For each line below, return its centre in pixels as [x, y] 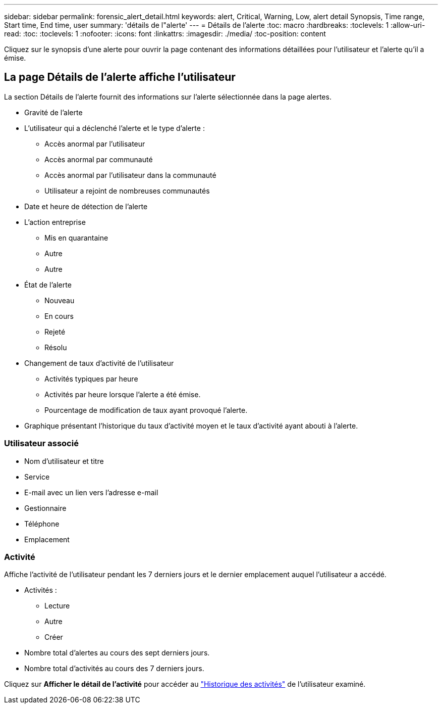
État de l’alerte [48, 285]
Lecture [57, 606]
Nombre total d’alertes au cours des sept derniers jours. [117, 653]
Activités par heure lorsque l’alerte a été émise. [123, 394]
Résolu [56, 347]
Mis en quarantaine [76, 238]
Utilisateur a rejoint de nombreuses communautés [127, 191]
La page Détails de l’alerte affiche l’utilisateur [120, 77]
